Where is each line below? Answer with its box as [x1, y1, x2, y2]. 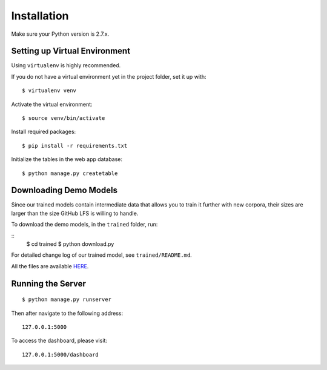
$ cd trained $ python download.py [26, 240, 114, 248]
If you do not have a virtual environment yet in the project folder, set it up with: [11, 73, 206, 80]
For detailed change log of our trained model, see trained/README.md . [11, 251, 192, 259]
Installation [11, 9, 69, 22]
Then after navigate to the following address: [11, 309, 124, 317]
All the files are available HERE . [11, 262, 89, 269]
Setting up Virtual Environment [11, 46, 130, 56]
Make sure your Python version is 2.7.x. [11, 30, 110, 38]
